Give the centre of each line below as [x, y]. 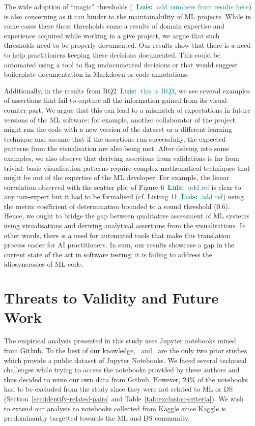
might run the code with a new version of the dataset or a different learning [118, 129]
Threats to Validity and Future [111, 298]
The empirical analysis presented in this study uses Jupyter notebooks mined [120, 341]
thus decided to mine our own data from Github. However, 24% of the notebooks [126, 379]
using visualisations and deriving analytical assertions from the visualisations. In [125, 226]
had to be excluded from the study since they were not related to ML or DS [118, 389]
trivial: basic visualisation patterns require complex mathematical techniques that [127, 167]
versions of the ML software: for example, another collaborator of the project [120, 119]
